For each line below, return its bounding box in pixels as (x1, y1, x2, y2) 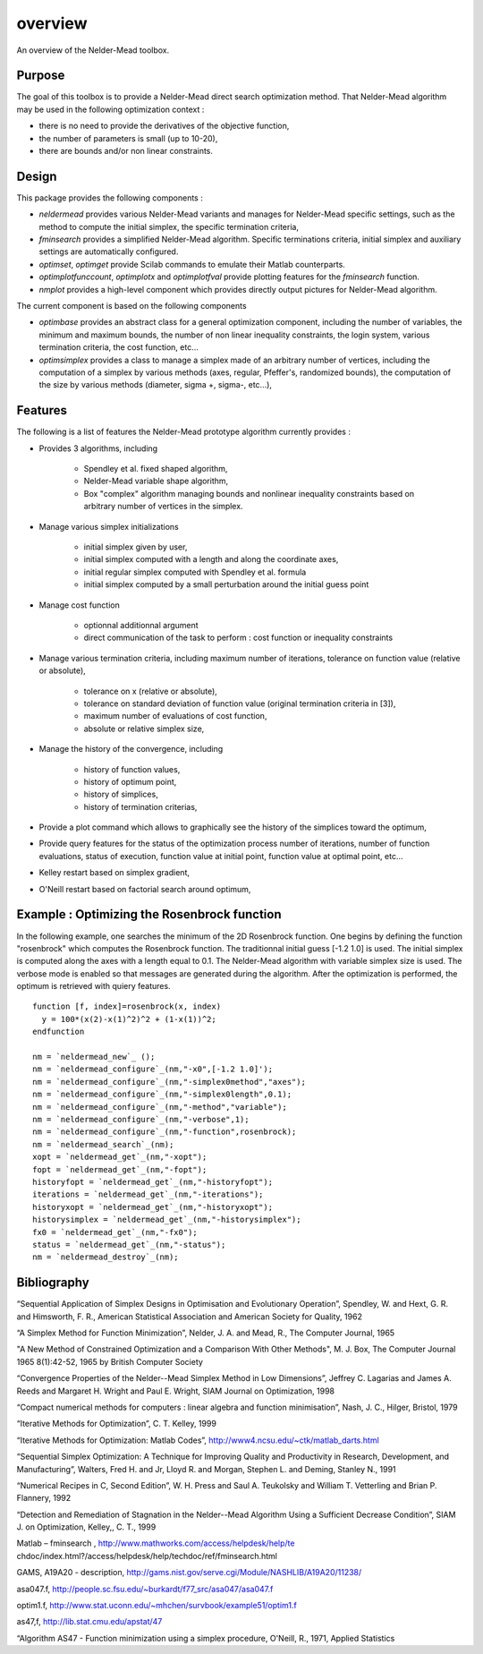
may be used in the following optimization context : (16, 104, 205, 115)
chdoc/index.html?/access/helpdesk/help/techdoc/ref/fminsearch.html (16, 1550, 277, 1561)
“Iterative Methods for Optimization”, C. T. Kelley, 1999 (16, 1419, 216, 1429)
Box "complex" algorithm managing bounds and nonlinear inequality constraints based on (83, 488, 415, 499)
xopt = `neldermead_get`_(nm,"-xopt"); (32, 1152, 208, 1163)
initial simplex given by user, (83, 541, 188, 552)
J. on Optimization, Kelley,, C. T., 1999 (16, 1522, 157, 1532)
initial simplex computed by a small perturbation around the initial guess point (83, 579, 369, 590)
